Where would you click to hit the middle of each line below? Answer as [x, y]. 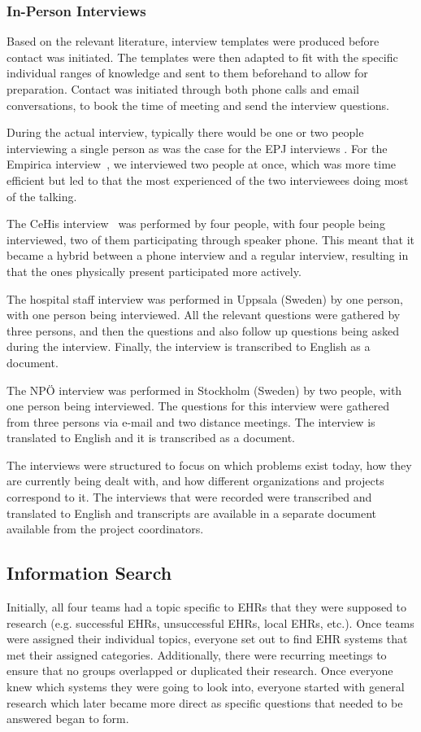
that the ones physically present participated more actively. [154, 271]
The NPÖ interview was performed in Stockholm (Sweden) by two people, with [204, 390]
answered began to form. [68, 719]
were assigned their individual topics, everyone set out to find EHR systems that [207, 639]
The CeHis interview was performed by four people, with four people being [196, 224]
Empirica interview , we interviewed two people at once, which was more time [202, 164]
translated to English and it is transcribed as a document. [151, 438]
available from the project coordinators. [105, 529]
